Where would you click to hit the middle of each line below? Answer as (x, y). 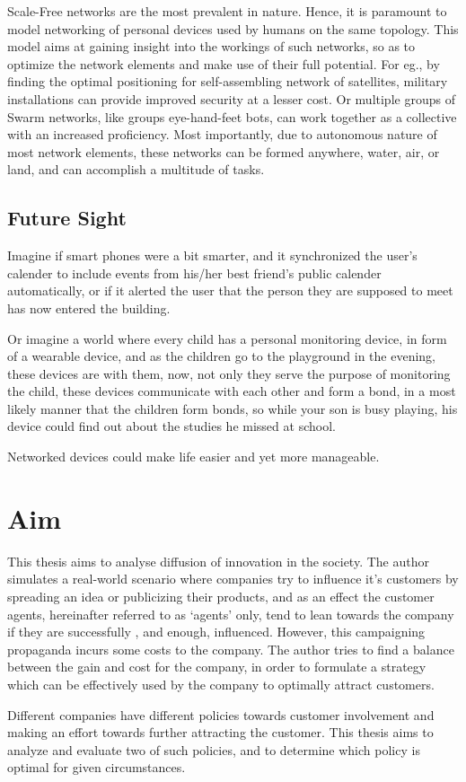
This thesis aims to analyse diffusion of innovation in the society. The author (218, 561)
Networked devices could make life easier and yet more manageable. (193, 457)
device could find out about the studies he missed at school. (171, 426)
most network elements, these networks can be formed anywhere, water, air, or (224, 151)
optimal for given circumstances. (97, 767)
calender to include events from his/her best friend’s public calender (194, 272)
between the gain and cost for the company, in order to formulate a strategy (217, 667)
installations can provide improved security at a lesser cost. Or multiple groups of (231, 98)
